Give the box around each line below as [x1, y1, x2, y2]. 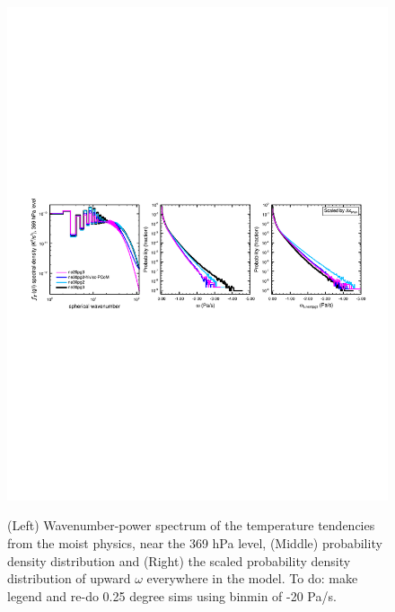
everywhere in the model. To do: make [146, 569, 358, 588]
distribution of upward [7, 569, 131, 588]
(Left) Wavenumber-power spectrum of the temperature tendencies [7, 516, 375, 535]
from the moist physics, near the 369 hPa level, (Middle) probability [7, 534, 382, 553]
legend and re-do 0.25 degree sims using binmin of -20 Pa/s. [7, 586, 337, 605]
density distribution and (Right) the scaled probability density [7, 551, 351, 570]
